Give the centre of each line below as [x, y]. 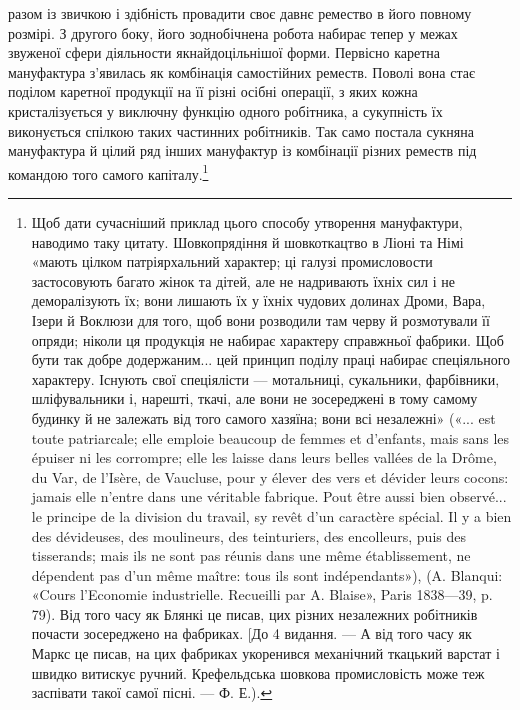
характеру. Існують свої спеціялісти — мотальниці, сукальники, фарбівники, [265, 378]
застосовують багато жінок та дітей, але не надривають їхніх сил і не [243, 280]
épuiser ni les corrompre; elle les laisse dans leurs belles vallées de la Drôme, [264, 457]
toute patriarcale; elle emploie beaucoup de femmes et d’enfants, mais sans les [270, 437]
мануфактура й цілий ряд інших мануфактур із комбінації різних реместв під [242, 150]
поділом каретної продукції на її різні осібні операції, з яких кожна [213, 91]
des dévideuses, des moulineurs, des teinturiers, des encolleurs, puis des [248, 535]
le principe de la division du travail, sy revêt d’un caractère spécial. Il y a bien [271, 515]
